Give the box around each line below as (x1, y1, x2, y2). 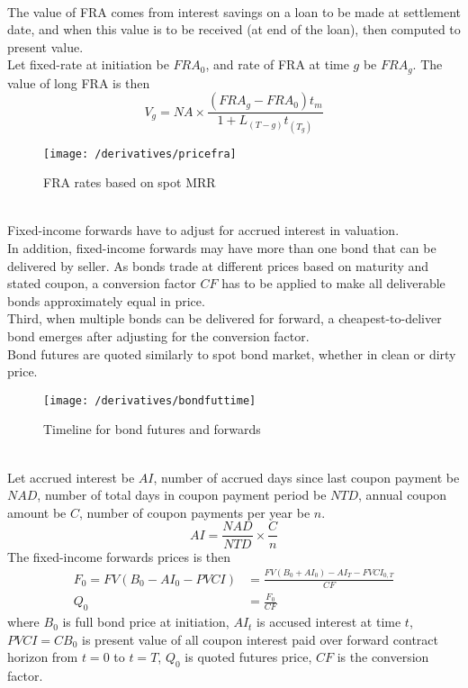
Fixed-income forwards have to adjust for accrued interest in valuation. (7, 221, 400, 240)
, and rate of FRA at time (205, 55, 349, 74)
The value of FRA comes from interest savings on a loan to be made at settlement (7, 2, 461, 21)
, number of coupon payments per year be (79, 502, 310, 521)
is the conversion (337, 647, 429, 666)
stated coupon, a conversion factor (7, 274, 196, 293)
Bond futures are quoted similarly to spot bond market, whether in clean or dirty (7, 344, 456, 363)
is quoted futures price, (184, 647, 312, 666)
